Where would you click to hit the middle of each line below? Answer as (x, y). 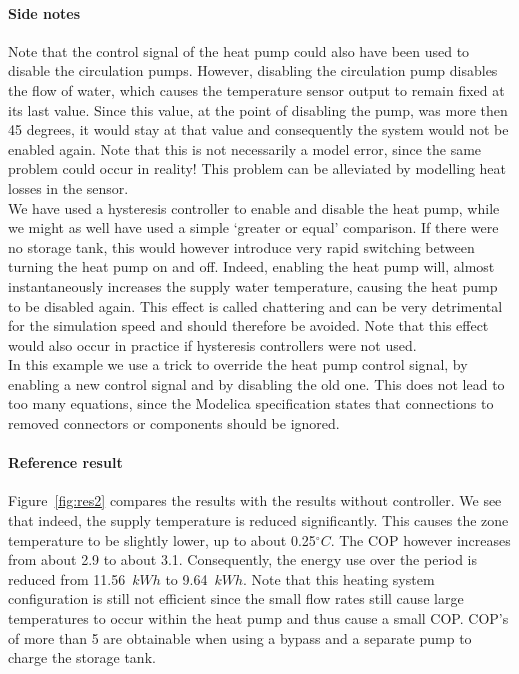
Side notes (44, 12)
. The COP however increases (420, 539)
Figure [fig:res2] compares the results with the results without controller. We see (255, 500)
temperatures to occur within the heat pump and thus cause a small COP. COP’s (258, 618)
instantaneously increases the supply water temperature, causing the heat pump (253, 285)
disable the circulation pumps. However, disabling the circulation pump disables (253, 70)
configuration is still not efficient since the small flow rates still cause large (236, 598)
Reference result (65, 462)
